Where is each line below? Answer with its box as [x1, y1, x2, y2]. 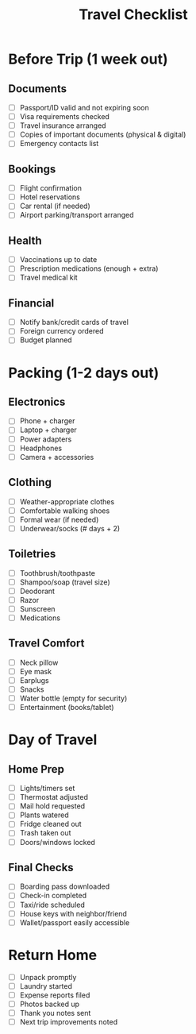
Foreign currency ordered [19, 326, 104, 336]
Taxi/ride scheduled [19, 900, 86, 909]
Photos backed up [19, 999, 80, 1009]
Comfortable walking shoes [19, 506, 110, 515]
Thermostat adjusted [19, 793, 89, 802]
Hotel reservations [19, 192, 81, 202]
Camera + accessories [19, 452, 94, 461]
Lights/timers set [19, 784, 75, 793]
